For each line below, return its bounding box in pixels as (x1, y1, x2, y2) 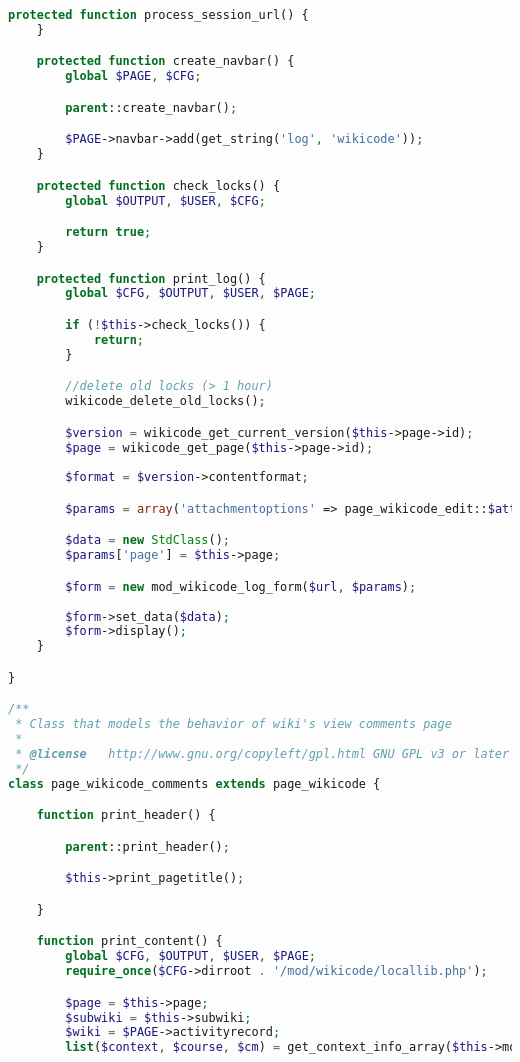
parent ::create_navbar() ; (65, 100, 238, 115)
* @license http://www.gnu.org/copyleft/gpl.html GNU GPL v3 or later (15, 746, 510, 761)
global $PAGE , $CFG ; (65, 69, 202, 84)
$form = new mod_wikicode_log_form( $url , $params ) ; (65, 579, 417, 594)
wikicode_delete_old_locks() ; (65, 394, 266, 409)
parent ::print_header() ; (65, 839, 230, 854)
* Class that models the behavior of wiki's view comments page (15, 717, 452, 732)
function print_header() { (36, 808, 216, 823)
